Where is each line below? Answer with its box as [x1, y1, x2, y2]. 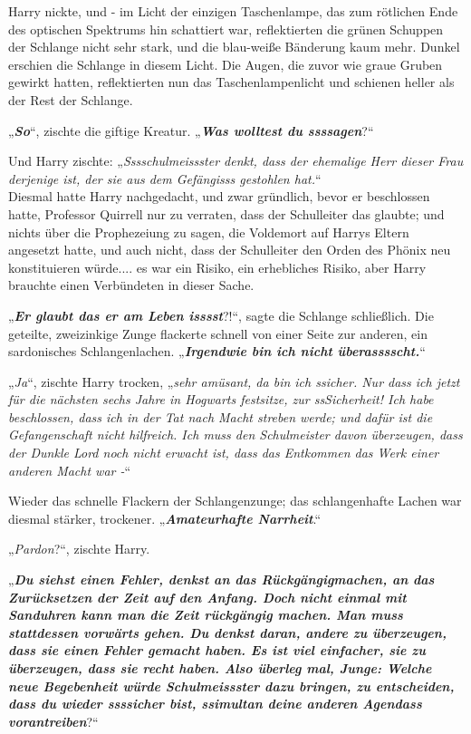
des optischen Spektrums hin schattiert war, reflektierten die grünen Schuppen [8, 19, 444, 38]
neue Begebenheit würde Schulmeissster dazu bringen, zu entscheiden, [8, 676, 455, 695]
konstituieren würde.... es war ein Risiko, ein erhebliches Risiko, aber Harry [8, 257, 427, 276]
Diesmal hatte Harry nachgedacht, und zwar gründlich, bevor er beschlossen [8, 187, 430, 206]
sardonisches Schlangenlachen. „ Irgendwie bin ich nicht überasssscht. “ [8, 342, 426, 361]
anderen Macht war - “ [8, 460, 131, 479]
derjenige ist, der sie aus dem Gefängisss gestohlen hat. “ [8, 169, 322, 188]
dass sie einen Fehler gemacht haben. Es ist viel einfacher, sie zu [8, 641, 426, 660]
